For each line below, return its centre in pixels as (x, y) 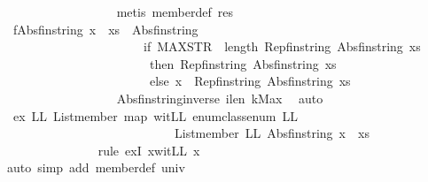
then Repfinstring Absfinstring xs (243, 63)
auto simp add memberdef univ (96, 167)
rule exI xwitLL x (149, 150)
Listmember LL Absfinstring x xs (272, 133)
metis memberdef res (175, 11)
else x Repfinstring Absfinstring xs (250, 81)
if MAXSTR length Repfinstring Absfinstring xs (282, 46)
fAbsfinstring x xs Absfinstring (105, 29)
